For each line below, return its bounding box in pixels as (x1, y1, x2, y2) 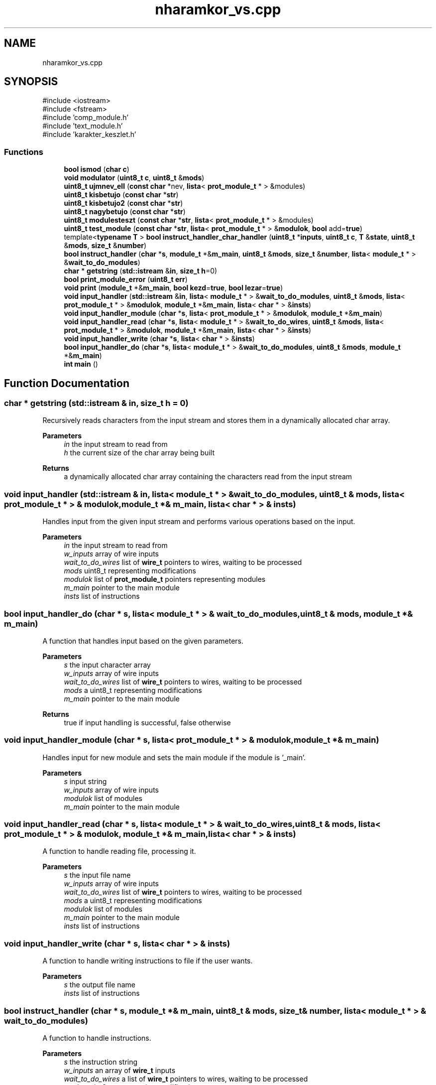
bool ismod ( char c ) (64, 165, 129, 174)
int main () (64, 360, 98, 369)
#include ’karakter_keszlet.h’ (42, 130, 136, 139)
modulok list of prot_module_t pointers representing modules (64, 575, 266, 584)
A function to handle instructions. (42, 1033, 151, 1042)
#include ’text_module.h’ (42, 122, 123, 131)
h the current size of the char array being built (64, 448, 215, 457)
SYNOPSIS (4, 75, 58, 88)
